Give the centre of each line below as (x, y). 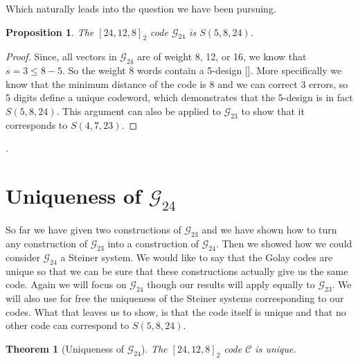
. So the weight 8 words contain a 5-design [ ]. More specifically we (202, 70)
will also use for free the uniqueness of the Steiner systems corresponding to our (175, 298)
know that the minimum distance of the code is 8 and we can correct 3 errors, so (177, 83)
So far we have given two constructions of (93, 230)
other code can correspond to (68, 325)
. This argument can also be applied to (138, 110)
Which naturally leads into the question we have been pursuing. (141, 8)
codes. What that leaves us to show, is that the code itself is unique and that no (176, 311)
